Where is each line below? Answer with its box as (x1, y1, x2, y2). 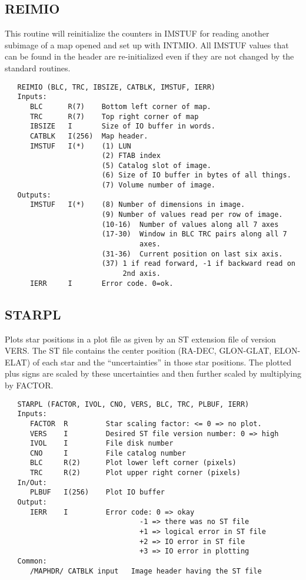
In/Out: (17, 478, 47, 487)
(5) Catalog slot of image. (101, 161, 211, 170)
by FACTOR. (5, 378, 54, 391)
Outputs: (17, 190, 51, 199)
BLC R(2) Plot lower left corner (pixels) (29, 459, 237, 467)
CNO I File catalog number (29, 449, 186, 457)
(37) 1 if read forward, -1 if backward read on (101, 259, 295, 268)
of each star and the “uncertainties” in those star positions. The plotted (32, 355, 292, 368)
